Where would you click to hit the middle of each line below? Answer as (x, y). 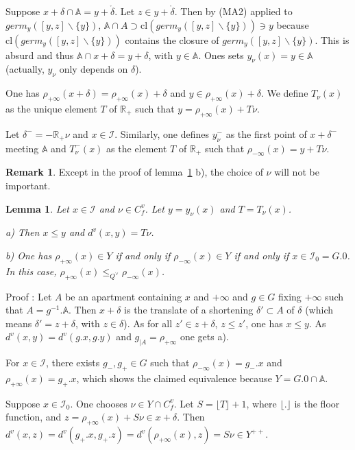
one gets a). (204, 336)
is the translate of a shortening (189, 310)
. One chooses (99, 403)
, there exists (73, 363)
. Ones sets (221, 55)
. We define (284, 93)
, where (261, 403)
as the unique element (51, 108)
